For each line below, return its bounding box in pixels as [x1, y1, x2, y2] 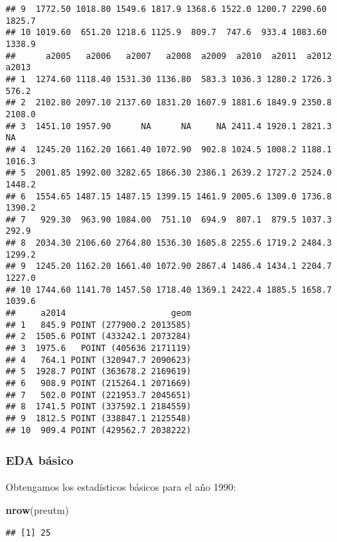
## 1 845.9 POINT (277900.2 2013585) [6, 319, 191, 330]
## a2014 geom [6, 308, 191, 319]
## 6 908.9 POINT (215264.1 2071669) [6, 378, 191, 388]
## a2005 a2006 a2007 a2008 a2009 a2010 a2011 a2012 [6, 51, 332, 61]
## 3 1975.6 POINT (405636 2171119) [6, 343, 191, 354]
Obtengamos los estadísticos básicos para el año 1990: [6, 479, 236, 494]
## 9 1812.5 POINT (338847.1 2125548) [6, 413, 191, 423]
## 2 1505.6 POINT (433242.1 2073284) [6, 331, 191, 342]
